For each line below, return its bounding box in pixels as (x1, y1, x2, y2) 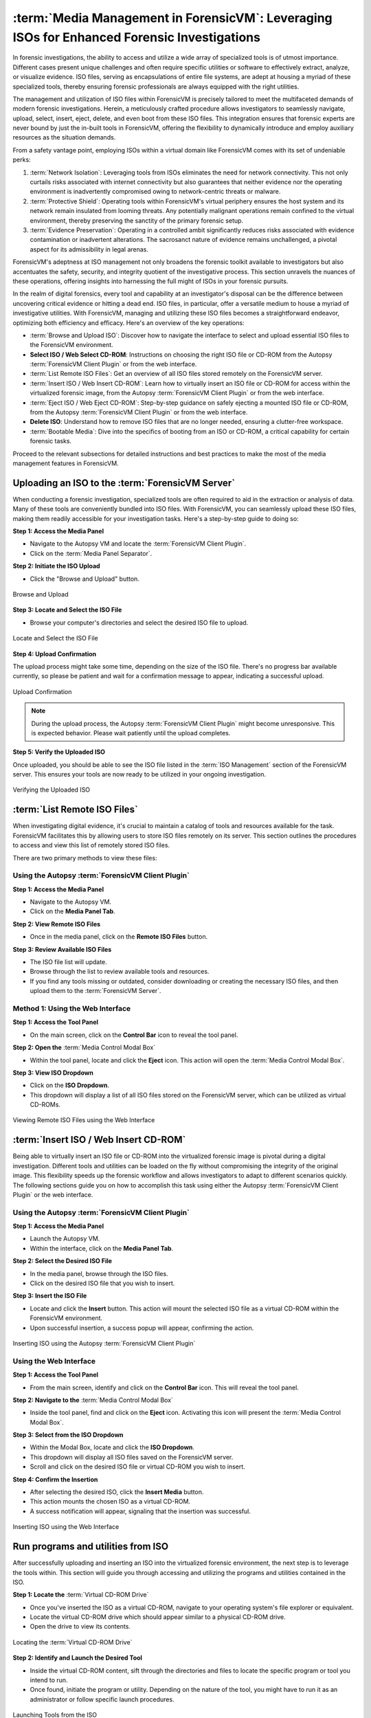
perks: (12, 155, 31, 164)
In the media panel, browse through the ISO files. (30, 1269, 168, 1278)
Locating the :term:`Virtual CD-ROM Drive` (12, 1638, 133, 1646)
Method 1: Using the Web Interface (12, 1003, 131, 1013)
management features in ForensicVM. (12, 459, 120, 467)
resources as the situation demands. (12, 133, 116, 142)
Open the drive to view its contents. (30, 1622, 131, 1631)
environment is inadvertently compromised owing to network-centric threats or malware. (30, 188, 281, 196)
